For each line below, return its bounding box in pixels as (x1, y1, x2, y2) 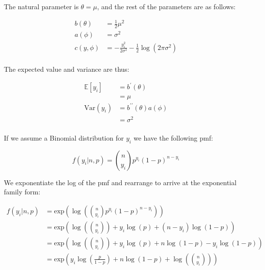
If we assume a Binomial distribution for (4, 132, 124, 143)
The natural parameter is (4, 1, 79, 11)
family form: (4, 187, 41, 197)
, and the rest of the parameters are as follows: (97, 1, 236, 11)
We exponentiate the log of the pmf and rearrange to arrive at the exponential (4, 177, 237, 187)
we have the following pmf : (133, 132, 213, 143)
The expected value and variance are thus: (4, 64, 129, 74)
